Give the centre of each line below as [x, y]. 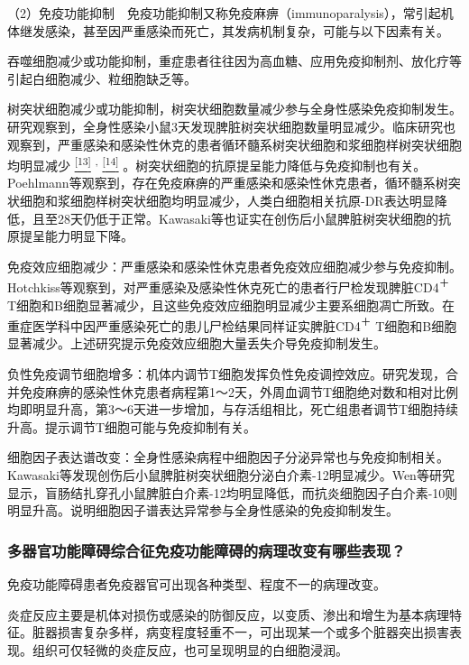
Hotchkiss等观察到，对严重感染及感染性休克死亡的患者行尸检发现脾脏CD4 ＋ [229, 286]
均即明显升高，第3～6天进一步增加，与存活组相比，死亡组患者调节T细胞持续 [233, 409]
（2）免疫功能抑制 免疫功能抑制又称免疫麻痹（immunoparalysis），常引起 [224, 13]
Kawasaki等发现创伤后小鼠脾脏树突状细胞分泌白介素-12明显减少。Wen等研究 [231, 475]
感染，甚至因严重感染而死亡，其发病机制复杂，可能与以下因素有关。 [247, 30]
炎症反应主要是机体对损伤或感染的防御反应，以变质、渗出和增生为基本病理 [228, 614]
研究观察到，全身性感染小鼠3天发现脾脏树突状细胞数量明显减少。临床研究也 [231, 126]
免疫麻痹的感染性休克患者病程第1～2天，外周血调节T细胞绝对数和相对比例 [239, 391]
